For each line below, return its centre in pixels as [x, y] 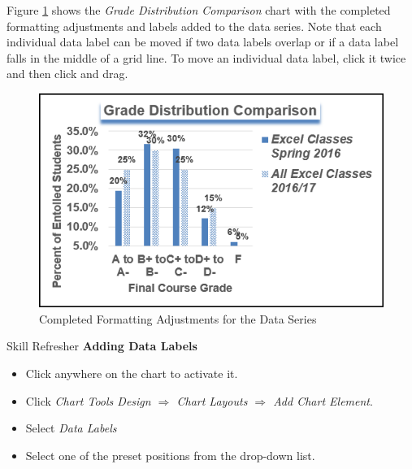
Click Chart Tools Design [88, 400]
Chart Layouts [212, 400]
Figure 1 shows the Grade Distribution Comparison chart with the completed [199, 10]
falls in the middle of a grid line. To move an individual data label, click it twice [206, 57]
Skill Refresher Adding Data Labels [102, 346]
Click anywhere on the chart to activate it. [132, 373]
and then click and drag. [67, 74]
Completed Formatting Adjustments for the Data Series [178, 318]
